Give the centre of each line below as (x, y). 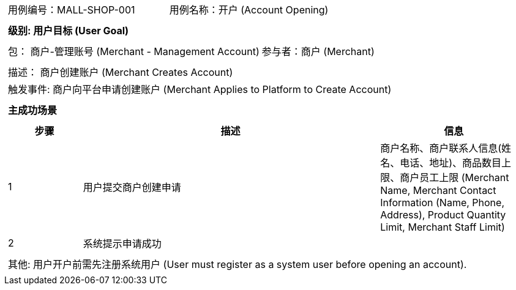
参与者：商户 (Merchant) (318, 51)
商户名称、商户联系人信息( (441, 148)
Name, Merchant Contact (438, 190)
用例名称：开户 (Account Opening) (249, 10)
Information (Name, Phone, (442, 203)
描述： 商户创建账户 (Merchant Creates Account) (121, 72)
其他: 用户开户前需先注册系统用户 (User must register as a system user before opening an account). (237, 264)
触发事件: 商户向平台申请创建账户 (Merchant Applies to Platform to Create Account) (200, 89)
